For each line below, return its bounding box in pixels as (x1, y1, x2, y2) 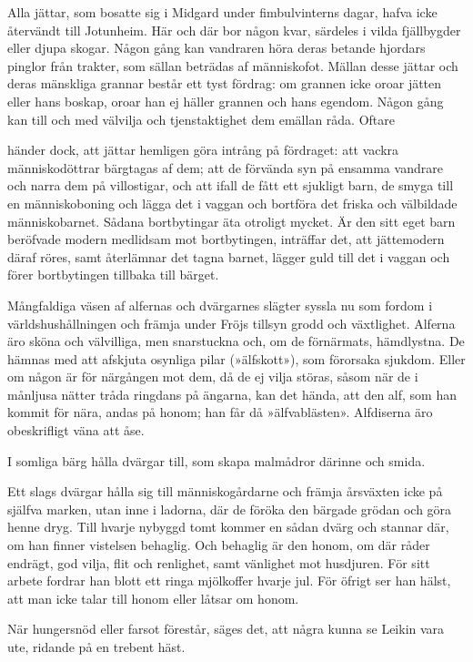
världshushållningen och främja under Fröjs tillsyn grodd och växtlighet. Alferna (7, 313, 456, 332)
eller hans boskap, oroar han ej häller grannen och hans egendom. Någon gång (7, 91, 444, 110)
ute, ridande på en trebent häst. (7, 637, 186, 656)
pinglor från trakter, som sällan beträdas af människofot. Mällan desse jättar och (7, 56, 458, 75)
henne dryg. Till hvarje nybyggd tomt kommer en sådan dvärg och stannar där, (7, 517, 449, 536)
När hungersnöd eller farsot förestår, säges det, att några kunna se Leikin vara (7, 619, 445, 638)
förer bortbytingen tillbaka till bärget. (7, 265, 219, 284)
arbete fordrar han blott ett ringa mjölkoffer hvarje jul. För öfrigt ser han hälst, (7, 571, 451, 590)
